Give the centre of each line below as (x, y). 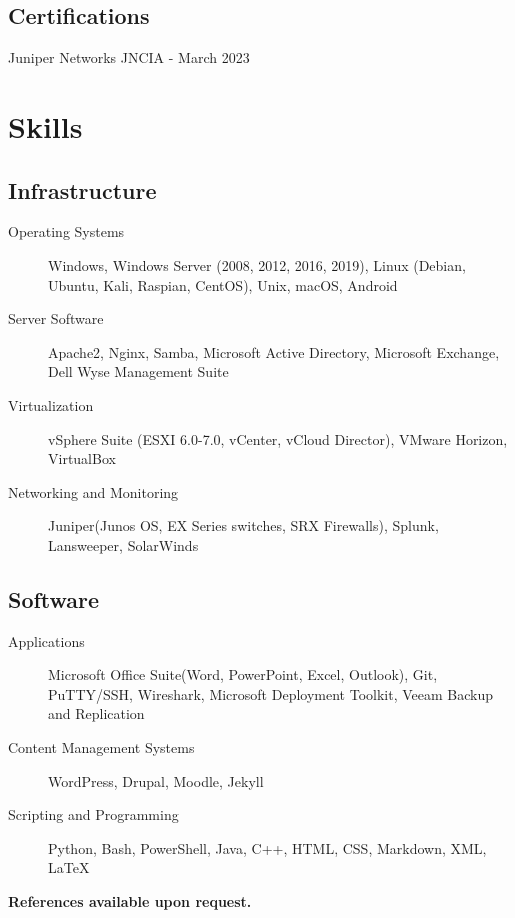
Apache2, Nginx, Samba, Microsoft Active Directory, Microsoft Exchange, (274, 351)
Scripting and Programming (93, 814)
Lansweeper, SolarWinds (123, 544)
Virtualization (51, 404)
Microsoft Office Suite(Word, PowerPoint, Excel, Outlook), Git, (243, 674)
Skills (45, 125)
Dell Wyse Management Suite (138, 371)
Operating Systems (66, 231)
